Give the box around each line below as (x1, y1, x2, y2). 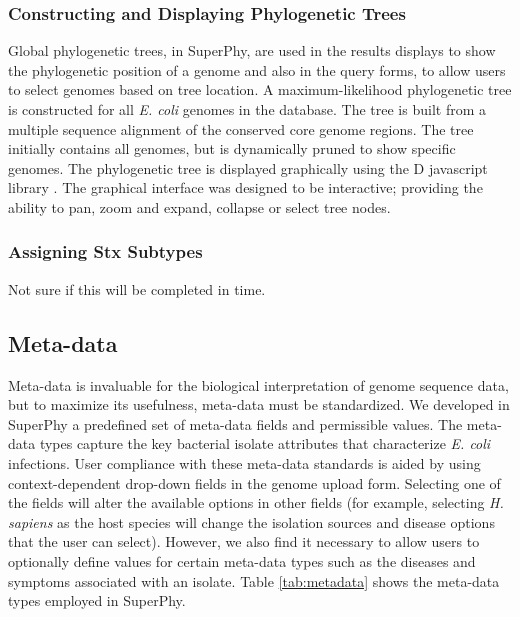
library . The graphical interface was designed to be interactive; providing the (8, 177, 483, 198)
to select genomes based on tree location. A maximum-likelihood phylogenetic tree (8, 79, 512, 100)
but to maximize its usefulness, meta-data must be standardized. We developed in (8, 394, 510, 415)
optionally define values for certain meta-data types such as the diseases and (8, 550, 476, 571)
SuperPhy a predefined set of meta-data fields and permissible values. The (8, 413, 463, 434)
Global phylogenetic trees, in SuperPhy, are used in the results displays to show (8, 40, 496, 61)
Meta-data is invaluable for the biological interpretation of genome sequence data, (8, 374, 509, 395)
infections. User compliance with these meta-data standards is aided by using (8, 452, 481, 473)
